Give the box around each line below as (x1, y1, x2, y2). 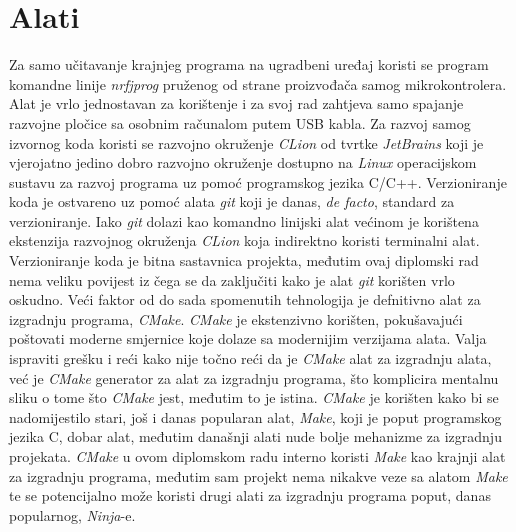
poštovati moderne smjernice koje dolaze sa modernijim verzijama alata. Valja (9, 328, 487, 349)
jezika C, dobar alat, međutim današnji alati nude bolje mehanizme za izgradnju (9, 426, 502, 447)
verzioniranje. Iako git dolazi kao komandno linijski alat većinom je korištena (9, 210, 479, 231)
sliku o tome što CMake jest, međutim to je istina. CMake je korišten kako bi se (9, 387, 499, 408)
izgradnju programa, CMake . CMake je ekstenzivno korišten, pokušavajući (9, 308, 463, 329)
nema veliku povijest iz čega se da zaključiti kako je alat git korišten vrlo (9, 269, 455, 290)
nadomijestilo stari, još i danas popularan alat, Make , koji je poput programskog (9, 406, 502, 427)
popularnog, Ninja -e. (9, 504, 136, 525)
